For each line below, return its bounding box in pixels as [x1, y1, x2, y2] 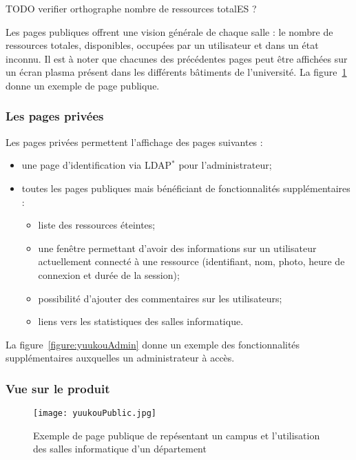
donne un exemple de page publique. [6, 78, 160, 92]
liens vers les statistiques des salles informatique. [38, 314, 244, 328]
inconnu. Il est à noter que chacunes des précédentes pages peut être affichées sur [6, 51, 348, 65]
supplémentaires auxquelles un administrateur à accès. [6, 351, 235, 365]
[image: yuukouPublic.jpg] [33, 408, 156, 419]
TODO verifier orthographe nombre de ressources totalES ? [6, 1, 257, 15]
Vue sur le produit [6, 379, 110, 397]
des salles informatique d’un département [33, 441, 207, 456]
